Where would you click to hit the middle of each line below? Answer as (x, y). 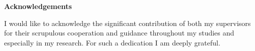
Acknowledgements (38, 6)
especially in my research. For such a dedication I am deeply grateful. (112, 42)
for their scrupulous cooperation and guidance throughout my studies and (119, 33)
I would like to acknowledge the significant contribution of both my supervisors (127, 23)
